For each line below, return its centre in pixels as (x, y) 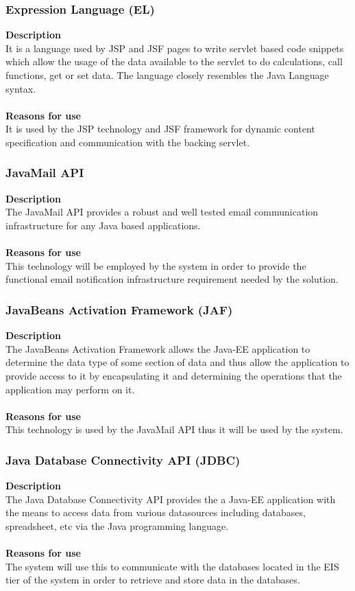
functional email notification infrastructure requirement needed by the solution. (172, 279)
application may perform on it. (70, 389)
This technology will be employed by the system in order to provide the (156, 265)
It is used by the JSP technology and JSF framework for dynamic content (160, 129)
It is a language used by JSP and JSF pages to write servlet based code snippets (175, 48)
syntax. (21, 88)
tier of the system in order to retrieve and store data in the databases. (153, 580)
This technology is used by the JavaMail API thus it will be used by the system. (174, 429)
